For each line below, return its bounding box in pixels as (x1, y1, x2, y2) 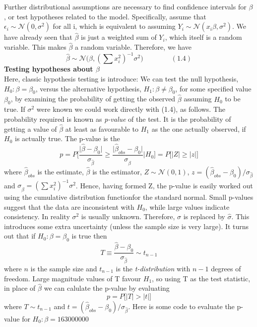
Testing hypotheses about (4, 64, 93, 74)
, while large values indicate (145, 201, 230, 212)
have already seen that (4, 32, 72, 42)
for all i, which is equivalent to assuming (53, 21, 176, 31)
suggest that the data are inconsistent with (4, 201, 134, 212)
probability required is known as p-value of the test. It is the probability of (4, 113, 231, 124)
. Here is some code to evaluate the (128, 301, 235, 311)
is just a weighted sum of (81, 32, 157, 42)
